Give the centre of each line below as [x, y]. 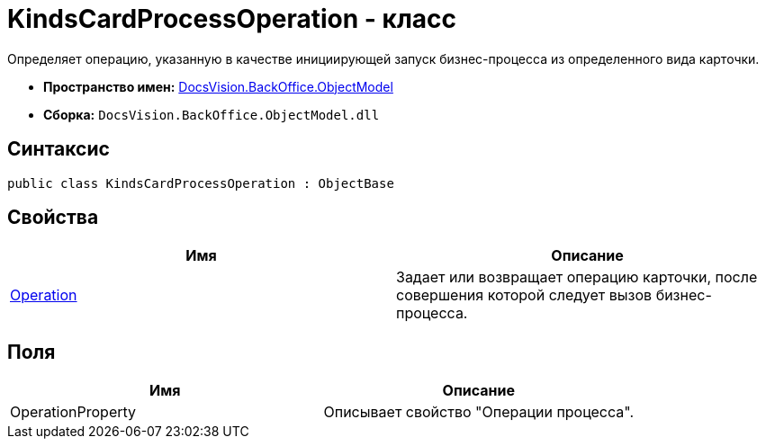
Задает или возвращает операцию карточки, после [577, 277]
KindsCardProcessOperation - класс [232, 19]
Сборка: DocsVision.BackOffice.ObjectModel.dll [212, 114]
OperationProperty [73, 412]
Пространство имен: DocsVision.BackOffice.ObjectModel [218, 86]
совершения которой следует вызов [524, 295]
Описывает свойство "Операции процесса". [478, 412]
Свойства [53, 218]
